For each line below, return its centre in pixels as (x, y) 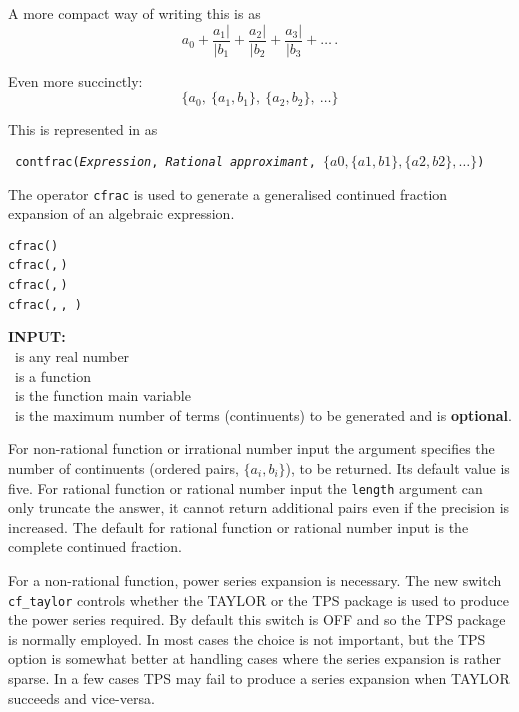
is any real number (72, 355)
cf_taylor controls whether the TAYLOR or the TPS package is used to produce (258, 599)
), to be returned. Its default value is (397, 467)
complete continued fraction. (95, 546)
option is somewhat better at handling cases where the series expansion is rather (255, 658)
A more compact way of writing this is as (134, 13)
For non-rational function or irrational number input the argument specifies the (251, 448)
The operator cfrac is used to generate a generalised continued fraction (228, 193)
